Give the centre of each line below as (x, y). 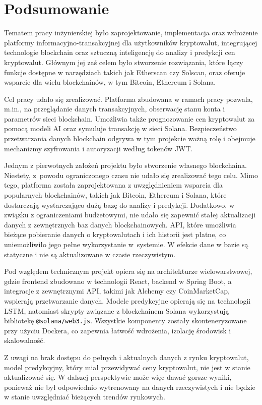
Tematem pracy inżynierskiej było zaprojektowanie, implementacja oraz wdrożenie (131, 33)
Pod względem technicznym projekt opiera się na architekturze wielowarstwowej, (128, 271)
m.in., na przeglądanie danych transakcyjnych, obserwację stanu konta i (115, 109)
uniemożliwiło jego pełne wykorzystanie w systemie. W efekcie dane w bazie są (126, 244)
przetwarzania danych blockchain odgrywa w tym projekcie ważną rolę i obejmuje (130, 138)
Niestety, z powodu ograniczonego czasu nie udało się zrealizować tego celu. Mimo (131, 175)
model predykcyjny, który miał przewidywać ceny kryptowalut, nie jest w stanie (127, 367)
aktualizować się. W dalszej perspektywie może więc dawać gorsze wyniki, (118, 377)
